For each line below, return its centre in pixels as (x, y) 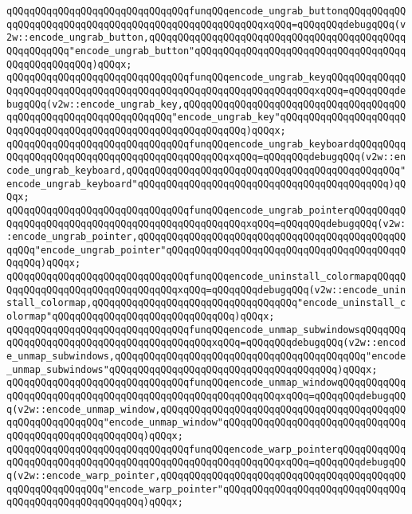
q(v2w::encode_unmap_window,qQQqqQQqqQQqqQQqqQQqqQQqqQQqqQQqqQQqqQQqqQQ (206, 409)
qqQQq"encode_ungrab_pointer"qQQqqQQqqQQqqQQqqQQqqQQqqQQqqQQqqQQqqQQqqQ (206, 250)
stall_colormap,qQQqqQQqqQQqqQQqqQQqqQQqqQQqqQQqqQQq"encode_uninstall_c (206, 303)
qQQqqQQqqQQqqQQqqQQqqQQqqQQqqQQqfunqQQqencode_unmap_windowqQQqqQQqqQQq (206, 383)
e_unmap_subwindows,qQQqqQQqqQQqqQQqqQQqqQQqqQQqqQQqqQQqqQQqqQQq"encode (206, 357)
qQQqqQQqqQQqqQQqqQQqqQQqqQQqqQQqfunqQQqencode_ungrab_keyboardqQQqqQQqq (206, 144)
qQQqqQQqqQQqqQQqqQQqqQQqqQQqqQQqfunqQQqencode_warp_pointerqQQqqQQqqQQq (206, 449)
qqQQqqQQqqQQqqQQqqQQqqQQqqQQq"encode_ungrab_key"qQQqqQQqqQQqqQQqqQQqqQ (206, 118)
